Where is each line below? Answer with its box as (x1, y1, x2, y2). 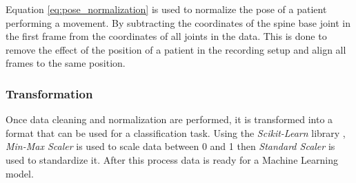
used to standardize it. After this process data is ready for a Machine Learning (6, 152, 338, 166)
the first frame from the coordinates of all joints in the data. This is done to (6, 29, 327, 43)
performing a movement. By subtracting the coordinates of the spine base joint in (6, 15, 350, 30)
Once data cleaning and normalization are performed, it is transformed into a (6, 112, 333, 127)
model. (6, 166, 34, 180)
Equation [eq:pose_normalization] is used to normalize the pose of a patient (6, 2, 327, 16)
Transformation (6, 85, 93, 102)
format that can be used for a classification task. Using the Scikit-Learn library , (6, 125, 346, 140)
